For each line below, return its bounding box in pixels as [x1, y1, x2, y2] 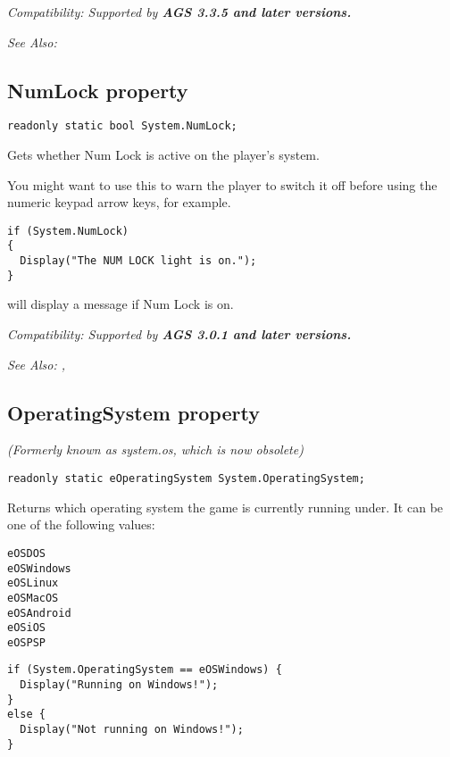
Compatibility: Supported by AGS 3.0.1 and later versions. [7, 325, 352, 344]
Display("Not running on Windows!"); [20, 723, 244, 736]
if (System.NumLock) [7, 224, 129, 237]
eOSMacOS [7, 591, 59, 604]
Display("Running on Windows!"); [20, 678, 219, 692]
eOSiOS [7, 621, 46, 635]
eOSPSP [7, 636, 46, 649]
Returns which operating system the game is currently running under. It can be [7, 497, 444, 516]
